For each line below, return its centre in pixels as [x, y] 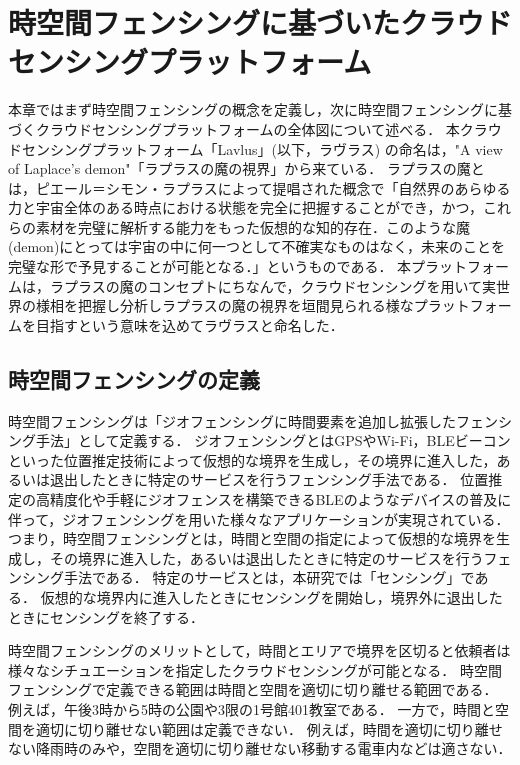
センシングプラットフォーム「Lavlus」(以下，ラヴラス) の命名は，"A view [262, 148]
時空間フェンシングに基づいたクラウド [260, 22]
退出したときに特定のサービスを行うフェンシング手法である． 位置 [269, 479]
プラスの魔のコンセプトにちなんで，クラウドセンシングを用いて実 [280, 285]
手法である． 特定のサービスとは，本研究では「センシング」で [269, 577]
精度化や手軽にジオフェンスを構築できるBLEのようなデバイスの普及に [280, 499]
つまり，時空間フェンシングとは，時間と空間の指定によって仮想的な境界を [252, 538]
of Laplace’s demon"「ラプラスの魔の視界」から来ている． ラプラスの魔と [246, 168]
